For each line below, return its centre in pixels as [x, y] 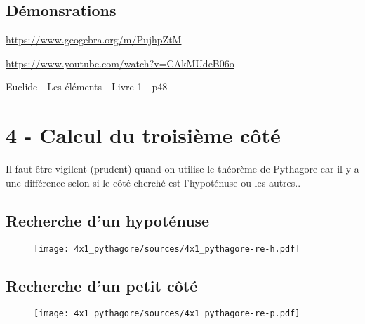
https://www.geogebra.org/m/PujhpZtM [94, 40]
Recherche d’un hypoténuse [108, 220]
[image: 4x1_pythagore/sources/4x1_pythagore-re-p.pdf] [167, 314]
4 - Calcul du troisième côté [143, 135]
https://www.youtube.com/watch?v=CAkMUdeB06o [120, 63]
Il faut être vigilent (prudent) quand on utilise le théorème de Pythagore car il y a [182, 169]
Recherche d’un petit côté [102, 285]
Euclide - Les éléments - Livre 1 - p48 [87, 87]
